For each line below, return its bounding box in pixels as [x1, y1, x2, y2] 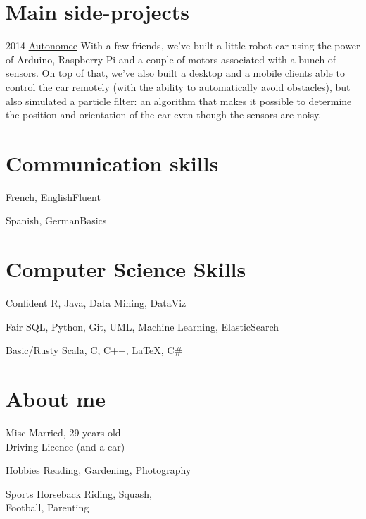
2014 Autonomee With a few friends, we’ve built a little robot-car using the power [6, 38, 360, 53]
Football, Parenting [6, 500, 89, 515]
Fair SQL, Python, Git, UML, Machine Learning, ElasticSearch [6, 319, 279, 334]
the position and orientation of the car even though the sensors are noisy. [6, 107, 322, 122]
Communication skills [6, 148, 219, 177]
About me [6, 384, 106, 413]
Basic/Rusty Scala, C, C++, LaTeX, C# [6, 343, 183, 358]
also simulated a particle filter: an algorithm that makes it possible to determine [6, 93, 352, 108]
